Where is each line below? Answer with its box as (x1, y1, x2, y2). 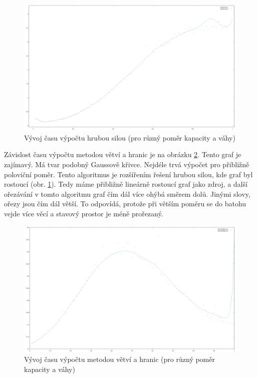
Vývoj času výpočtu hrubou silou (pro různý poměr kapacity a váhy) (24, 132, 235, 143)
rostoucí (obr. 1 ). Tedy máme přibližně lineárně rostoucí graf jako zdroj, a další (4, 179, 247, 189)
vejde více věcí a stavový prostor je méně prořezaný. (4, 208, 163, 218)
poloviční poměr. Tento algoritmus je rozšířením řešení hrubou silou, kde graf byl (4, 169, 253, 179)
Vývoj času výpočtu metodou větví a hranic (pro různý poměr (24, 354, 215, 364)
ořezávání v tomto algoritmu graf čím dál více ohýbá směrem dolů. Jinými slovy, (4, 188, 250, 199)
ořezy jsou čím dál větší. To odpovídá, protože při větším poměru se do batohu (4, 198, 246, 209)
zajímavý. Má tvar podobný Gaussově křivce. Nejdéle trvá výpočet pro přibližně (4, 159, 249, 169)
